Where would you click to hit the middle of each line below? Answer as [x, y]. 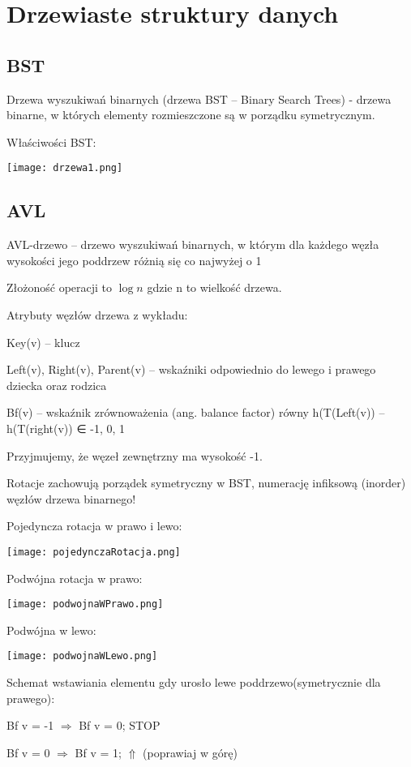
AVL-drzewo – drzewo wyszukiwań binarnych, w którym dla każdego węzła [193, 244]
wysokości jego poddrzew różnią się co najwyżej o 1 [134, 260]
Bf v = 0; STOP [120, 725]
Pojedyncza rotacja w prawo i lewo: [94, 526]
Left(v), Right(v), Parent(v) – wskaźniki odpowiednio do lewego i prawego [191, 369]
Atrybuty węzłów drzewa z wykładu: [97, 315]
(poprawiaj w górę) [190, 752]
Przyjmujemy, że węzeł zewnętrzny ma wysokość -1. [135, 455]
